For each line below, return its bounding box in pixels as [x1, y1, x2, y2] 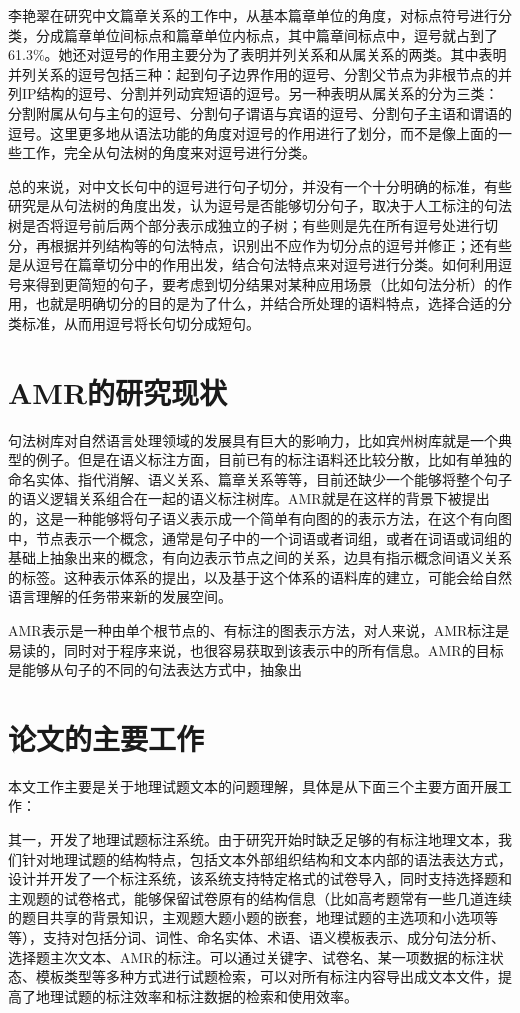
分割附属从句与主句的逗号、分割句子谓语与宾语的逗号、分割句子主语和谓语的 [8, 102, 512, 123]
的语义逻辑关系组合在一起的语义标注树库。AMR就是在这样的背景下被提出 [8, 488, 490, 509]
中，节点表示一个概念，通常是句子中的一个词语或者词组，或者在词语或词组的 [8, 527, 512, 548]
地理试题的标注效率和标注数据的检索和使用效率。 [35, 985, 358, 1006]
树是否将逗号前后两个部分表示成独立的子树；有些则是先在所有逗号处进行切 [8, 214, 498, 235]
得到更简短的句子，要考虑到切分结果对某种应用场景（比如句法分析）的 [35, 273, 498, 294]
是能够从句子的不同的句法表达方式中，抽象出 [8, 659, 302, 680]
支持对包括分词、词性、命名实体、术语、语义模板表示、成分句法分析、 [42, 927, 505, 948]
